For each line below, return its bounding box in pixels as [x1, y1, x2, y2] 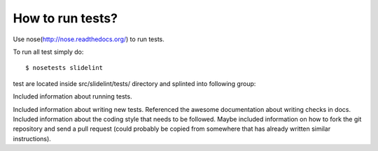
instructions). [13, 134, 52, 143]
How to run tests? [13, 10, 118, 26]
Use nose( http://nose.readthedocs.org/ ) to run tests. [13, 35, 164, 43]
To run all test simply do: [13, 48, 84, 56]
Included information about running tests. [13, 92, 132, 101]
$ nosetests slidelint [25, 64, 104, 72]
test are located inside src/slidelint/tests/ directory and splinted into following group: [13, 79, 256, 87]
